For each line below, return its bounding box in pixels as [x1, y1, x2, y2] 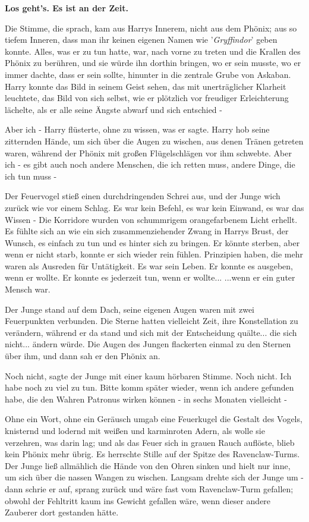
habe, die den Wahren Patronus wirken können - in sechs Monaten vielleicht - [5, 392, 287, 405]
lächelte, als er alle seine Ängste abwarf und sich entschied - [5, 103, 222, 115]
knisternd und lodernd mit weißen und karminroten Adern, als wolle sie [5, 424, 265, 436]
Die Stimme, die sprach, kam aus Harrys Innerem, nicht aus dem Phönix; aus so [5, 21, 297, 34]
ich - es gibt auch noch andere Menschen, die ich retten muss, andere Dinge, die [5, 158, 295, 171]
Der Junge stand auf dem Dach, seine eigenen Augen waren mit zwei [5, 303, 254, 315]
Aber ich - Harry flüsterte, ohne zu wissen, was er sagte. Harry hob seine [5, 123, 270, 136]
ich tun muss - [5, 169, 57, 182]
